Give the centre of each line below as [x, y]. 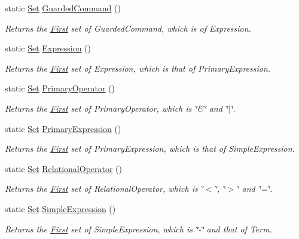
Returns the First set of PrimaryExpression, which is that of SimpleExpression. [150, 148]
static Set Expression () [48, 48]
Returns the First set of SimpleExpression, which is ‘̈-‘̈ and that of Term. [138, 229]
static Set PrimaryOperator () [60, 88]
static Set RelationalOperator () [64, 168]
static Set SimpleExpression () [60, 208]
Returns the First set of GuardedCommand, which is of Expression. [128, 28]
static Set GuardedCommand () [63, 8]
